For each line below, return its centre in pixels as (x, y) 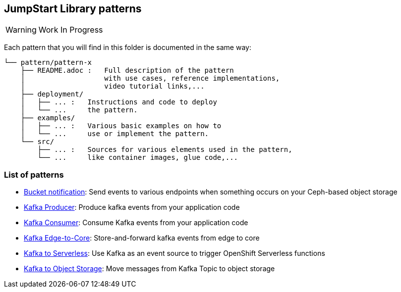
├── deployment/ (52, 94)
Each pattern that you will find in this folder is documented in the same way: (128, 48)
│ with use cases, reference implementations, (150, 78)
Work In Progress (71, 30)
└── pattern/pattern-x (48, 63)
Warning (21, 30)
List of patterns (34, 174)
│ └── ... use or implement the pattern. (115, 134)
